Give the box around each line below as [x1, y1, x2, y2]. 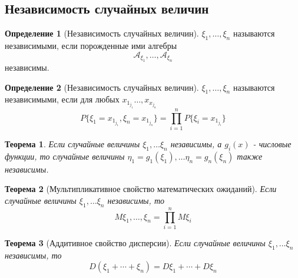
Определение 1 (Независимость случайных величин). [5, 27, 199, 39]
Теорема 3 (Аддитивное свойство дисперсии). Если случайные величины [5, 236, 266, 249]
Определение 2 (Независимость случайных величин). [5, 81, 199, 93]
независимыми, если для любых [5, 93, 120, 105]
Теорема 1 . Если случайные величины [5, 138, 140, 150]
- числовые [253, 138, 292, 150]
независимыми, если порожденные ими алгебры [5, 39, 177, 51]
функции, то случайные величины [5, 150, 125, 162]
